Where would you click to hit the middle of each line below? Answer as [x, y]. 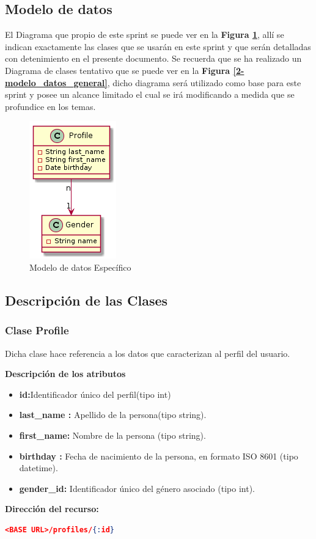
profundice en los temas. [50, 106]
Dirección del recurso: [52, 509]
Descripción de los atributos [65, 374]
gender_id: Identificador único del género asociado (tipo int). [137, 488]
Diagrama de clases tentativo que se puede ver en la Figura [118, 70]
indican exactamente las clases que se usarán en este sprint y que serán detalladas [158, 46]
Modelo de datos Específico [80, 267]
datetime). [39, 468]
